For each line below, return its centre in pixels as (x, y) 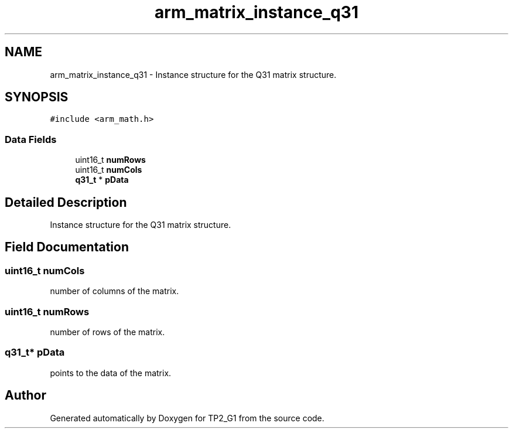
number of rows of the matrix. (107, 332)
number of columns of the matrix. (114, 291)
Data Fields (31, 139)
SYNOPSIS (37, 97)
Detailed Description (66, 202)
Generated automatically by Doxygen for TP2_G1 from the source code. (187, 418)
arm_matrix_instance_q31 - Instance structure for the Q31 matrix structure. (193, 74)
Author (25, 396)
